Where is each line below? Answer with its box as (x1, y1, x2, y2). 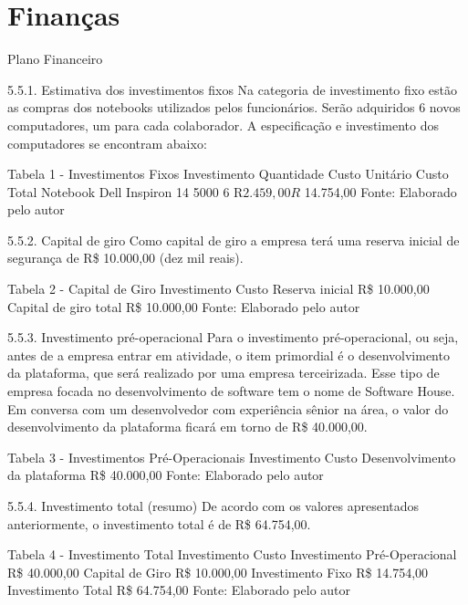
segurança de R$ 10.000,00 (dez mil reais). (7, 248, 244, 267)
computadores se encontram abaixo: (7, 133, 207, 152)
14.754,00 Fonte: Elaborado (304, 182, 457, 201)
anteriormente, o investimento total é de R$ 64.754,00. (7, 514, 311, 533)
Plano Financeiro (7, 49, 103, 68)
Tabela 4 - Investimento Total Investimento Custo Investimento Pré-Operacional (7, 545, 457, 564)
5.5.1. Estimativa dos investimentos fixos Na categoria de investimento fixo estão (7, 79, 458, 99)
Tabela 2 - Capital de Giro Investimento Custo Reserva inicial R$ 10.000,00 (7, 279, 430, 298)
